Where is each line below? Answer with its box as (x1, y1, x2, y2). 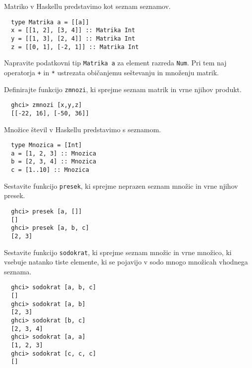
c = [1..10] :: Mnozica (11, 166, 89, 174)
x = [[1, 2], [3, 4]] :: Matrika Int (11, 27, 135, 34)
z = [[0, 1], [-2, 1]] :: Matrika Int (11, 43, 139, 51)
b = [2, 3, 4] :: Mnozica (11, 158, 97, 165)
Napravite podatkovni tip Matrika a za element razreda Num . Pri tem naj (4, 57, 227, 68)
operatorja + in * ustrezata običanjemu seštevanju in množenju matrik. (4, 67, 219, 77)
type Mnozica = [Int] (11, 142, 82, 149)
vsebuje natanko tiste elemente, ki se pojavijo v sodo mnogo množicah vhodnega (4, 257, 248, 267)
